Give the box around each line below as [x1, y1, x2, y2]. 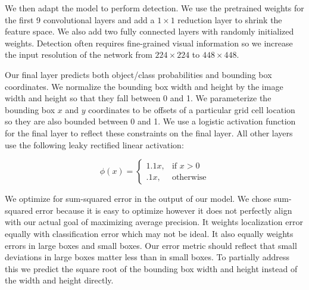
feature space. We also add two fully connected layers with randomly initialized [5, 25, 294, 38]
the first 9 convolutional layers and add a [5, 13, 155, 26]
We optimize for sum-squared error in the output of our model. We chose [5, 192, 271, 205]
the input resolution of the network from [5, 48, 152, 61]
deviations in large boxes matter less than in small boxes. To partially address [5, 251, 289, 263]
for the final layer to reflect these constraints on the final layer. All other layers [5, 126, 293, 139]
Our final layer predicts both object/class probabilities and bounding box [5, 68, 272, 80]
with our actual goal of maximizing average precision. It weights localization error [5, 216, 303, 228]
